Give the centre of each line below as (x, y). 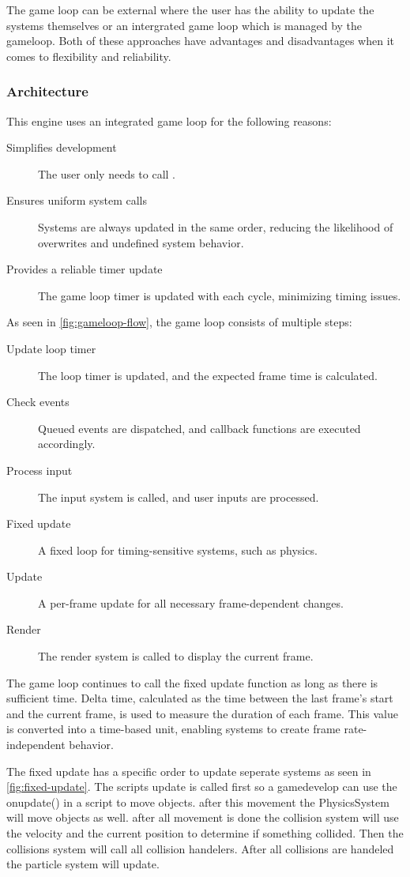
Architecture (47, 91)
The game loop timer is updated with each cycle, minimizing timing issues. (220, 295)
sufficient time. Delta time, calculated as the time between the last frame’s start (200, 698)
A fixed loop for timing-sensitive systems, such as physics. (178, 550)
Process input (39, 470)
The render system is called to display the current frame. (176, 656)
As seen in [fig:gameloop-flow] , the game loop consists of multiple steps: (179, 322)
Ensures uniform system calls (77, 200)
